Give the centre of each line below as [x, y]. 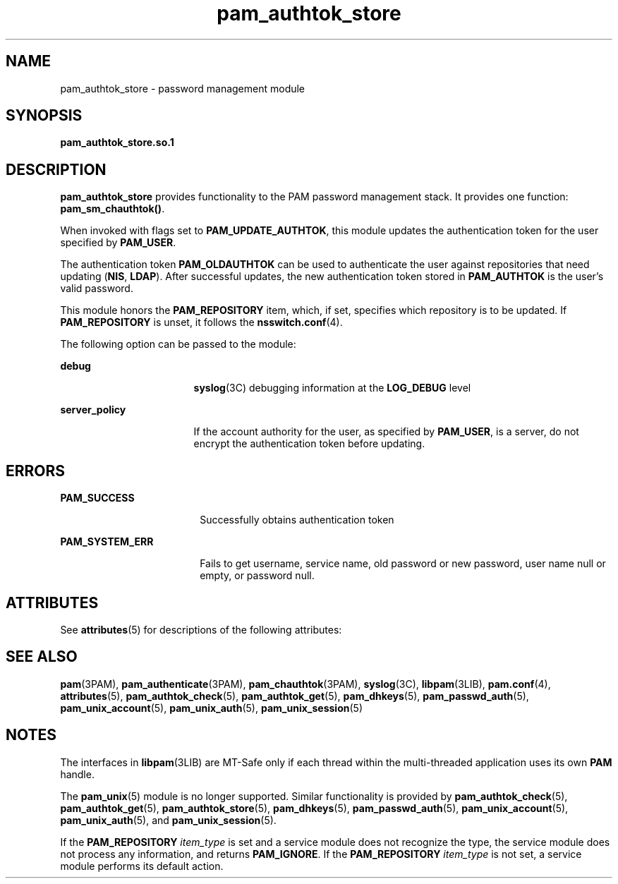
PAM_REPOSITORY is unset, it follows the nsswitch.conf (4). [201, 322]
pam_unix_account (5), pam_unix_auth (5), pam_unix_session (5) [211, 708]
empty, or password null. [257, 576]
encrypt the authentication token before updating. [309, 444]
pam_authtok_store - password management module [183, 88]
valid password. [97, 289]
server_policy [93, 410]
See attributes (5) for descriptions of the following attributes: [201, 629]
